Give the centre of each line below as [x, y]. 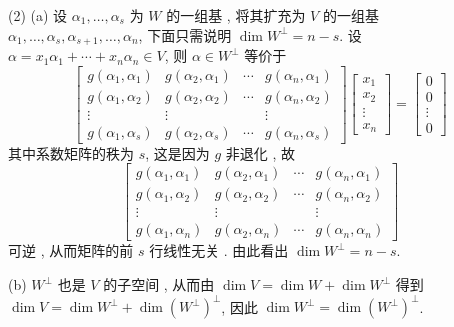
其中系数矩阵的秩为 [71, 152]
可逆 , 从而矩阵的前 [71, 250]
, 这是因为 [177, 152]
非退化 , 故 [260, 152]
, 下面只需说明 [185, 34]
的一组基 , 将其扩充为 [236, 15]
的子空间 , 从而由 [159, 284]
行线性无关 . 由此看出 [219, 250]
